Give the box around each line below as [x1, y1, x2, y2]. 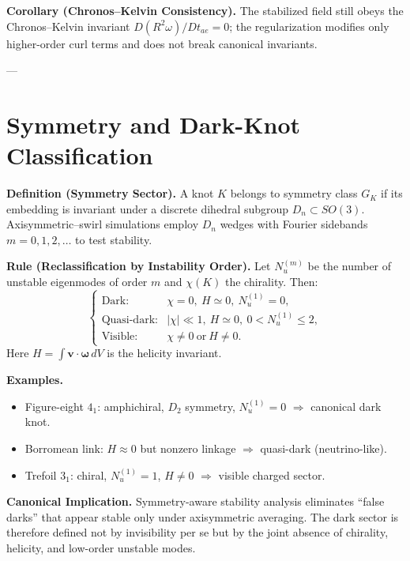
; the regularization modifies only [229, 17, 389, 34]
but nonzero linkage [140, 440, 236, 457]
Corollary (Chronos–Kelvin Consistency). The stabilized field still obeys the [6, 2, 404, 18]
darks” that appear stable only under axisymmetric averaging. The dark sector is [6, 508, 399, 525]
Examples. [6, 371, 63, 388]
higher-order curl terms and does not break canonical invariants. [6, 35, 318, 51]
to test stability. [75, 231, 152, 247]
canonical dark [310, 397, 382, 414]
